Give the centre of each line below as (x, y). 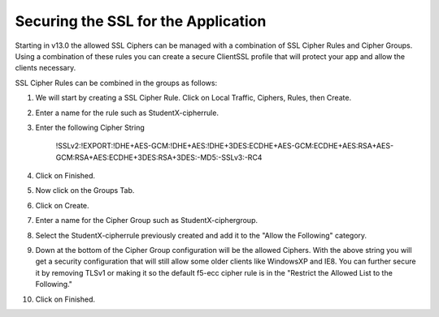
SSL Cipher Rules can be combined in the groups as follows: (116, 83)
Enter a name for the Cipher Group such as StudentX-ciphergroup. (146, 221)
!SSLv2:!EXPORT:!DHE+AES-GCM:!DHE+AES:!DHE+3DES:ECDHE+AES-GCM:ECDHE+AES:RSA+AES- (225, 146)
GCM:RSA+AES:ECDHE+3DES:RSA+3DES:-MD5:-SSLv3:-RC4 (159, 157)
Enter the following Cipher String (90, 127)
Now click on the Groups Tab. (85, 191)
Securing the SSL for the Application (141, 21)
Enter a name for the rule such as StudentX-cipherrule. (127, 113)
